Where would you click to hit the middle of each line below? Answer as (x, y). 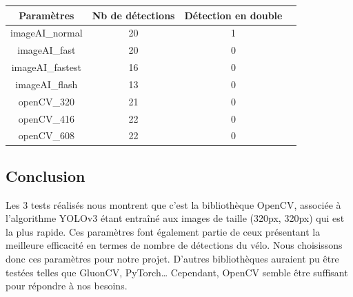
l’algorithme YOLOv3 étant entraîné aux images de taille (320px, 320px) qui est (175, 218)
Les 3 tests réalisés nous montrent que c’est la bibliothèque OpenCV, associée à (173, 204)
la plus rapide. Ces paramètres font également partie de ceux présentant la (163, 231)
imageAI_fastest (46, 67)
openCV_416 (46, 118)
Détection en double (233, 15)
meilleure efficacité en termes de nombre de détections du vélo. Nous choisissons (174, 245)
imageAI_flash (47, 84)
